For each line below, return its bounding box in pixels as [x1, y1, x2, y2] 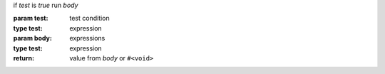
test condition [69, 14, 110, 23]
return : [13, 53, 35, 62]
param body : [13, 34, 53, 43]
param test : [13, 14, 48, 23]
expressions [69, 34, 106, 43]
